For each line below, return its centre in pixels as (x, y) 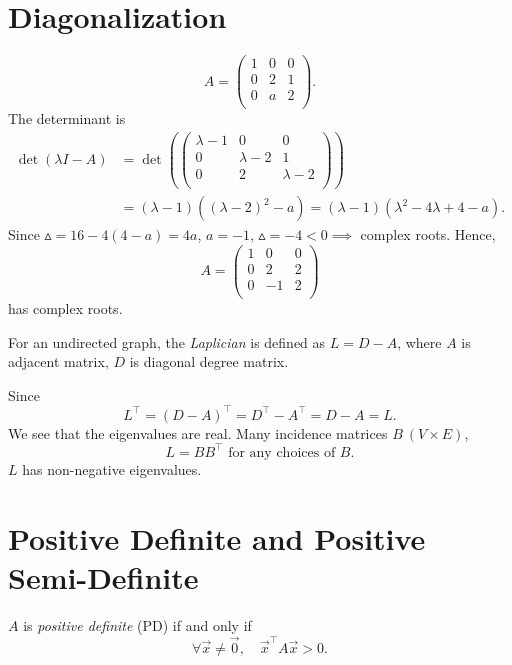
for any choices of (282, 452)
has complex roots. (65, 308)
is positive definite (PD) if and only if (137, 624)
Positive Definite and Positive (217, 537)
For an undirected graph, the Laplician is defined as (167, 341)
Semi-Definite (103, 576)
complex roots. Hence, (428, 234)
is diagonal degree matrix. (209, 361)
